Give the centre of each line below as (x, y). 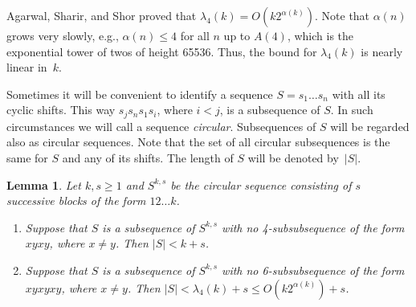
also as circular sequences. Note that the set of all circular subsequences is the (198, 142)
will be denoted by (293, 158)
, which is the (320, 35)
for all (195, 35)
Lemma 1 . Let (44, 184)
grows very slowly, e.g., (63, 35)
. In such (352, 110)
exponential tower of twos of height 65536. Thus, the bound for (162, 51)
